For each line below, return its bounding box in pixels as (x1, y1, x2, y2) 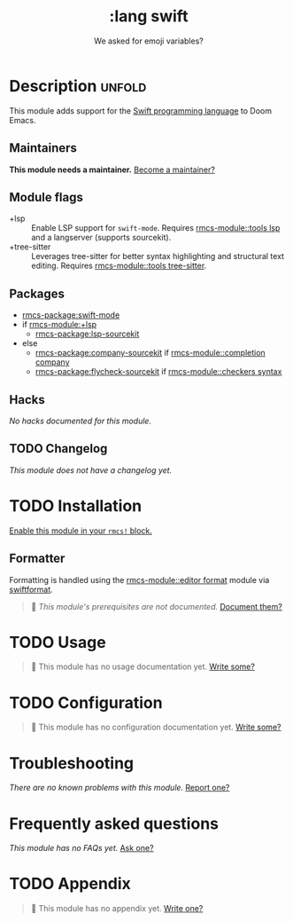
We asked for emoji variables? (94, 35, 204, 46)
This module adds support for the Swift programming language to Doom (9, 105, 273, 116)
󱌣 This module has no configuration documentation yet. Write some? (30, 721, 281, 733)
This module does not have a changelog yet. (9, 464, 173, 476)
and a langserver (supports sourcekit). (31, 232, 172, 243)
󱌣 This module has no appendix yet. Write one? (30, 903, 204, 914)
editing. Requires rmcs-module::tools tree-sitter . (31, 260, 207, 272)
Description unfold (9, 75, 147, 96)
